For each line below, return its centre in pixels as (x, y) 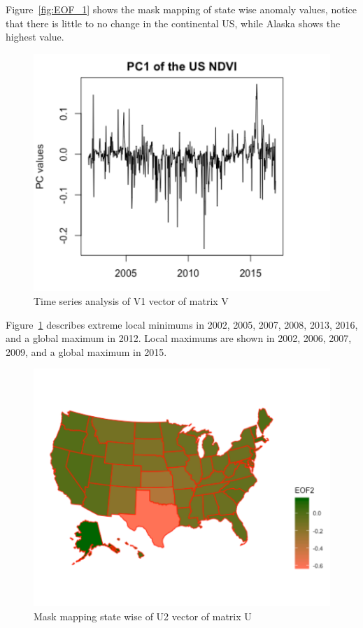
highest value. (35, 37)
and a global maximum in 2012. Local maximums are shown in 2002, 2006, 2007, (179, 338)
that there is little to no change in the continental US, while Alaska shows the (173, 23)
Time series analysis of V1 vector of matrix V (131, 300)
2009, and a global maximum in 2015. (86, 351)
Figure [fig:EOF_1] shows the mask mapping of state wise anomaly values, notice (181, 9)
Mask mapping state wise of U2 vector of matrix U (143, 616)
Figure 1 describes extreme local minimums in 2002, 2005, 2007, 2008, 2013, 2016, (182, 324)
